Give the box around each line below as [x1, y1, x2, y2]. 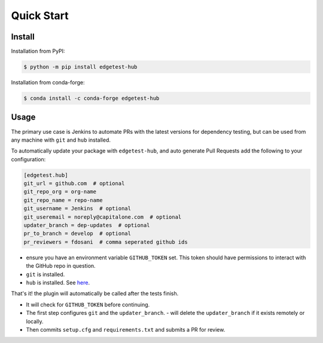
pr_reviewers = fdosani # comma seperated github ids [23, 238, 188, 245]
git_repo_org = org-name [23, 188, 97, 195]
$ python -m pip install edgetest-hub [23, 63, 138, 71]
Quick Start [11, 9, 69, 22]
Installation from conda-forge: [11, 79, 85, 86]
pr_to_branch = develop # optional [23, 230, 132, 237]
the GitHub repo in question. [26, 262, 96, 269]
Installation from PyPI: [11, 48, 65, 55]
